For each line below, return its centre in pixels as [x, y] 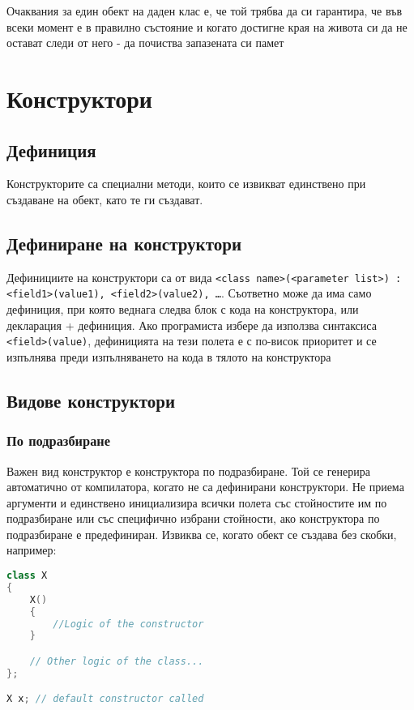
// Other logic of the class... [117, 661]
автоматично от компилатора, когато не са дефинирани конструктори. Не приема [205, 487]
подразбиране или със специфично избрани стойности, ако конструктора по [193, 518]
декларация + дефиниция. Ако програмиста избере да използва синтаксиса [192, 325]
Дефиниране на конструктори [124, 243]
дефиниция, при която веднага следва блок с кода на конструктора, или [183, 309]
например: [32, 550]
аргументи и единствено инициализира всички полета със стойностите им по [197, 502]
